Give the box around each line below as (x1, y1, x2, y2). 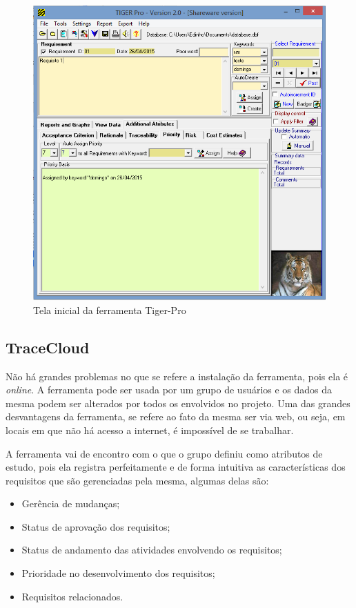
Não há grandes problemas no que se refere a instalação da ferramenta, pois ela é (6, 369, 348, 383)
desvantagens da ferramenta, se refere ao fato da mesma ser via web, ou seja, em (6, 409, 346, 424)
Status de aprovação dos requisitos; (21, 519, 170, 533)
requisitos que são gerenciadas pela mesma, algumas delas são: (6, 473, 269, 487)
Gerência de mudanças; (21, 496, 120, 511)
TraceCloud (6, 336, 90, 357)
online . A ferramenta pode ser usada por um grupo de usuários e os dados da (6, 382, 333, 397)
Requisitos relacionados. (21, 589, 123, 603)
